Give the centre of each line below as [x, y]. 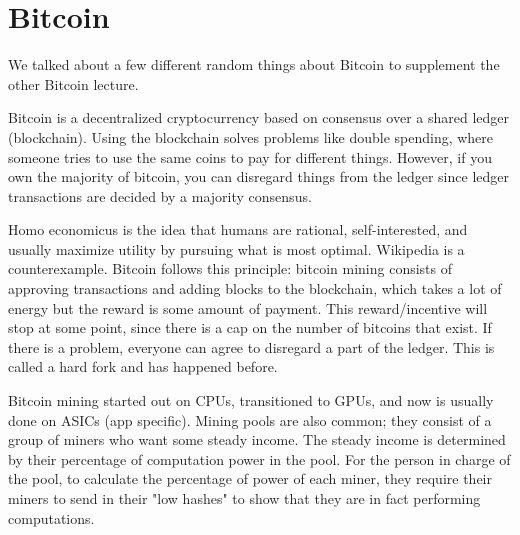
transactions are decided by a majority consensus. [160, 195]
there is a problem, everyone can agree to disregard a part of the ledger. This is [251, 346]
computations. [51, 517]
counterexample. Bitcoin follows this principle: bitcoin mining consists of [230, 268]
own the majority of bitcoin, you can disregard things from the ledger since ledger [258, 176]
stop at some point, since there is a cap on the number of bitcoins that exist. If [250, 327]
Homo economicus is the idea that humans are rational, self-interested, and [238, 229]
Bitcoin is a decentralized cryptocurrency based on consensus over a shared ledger [259, 117]
